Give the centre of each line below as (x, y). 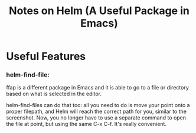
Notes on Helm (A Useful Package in (99, 11)
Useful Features (46, 56)
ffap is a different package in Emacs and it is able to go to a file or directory (97, 88)
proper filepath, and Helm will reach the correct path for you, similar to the (97, 112)
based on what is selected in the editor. (54, 94)
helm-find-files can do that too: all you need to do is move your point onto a (98, 105)
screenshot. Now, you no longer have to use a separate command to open (96, 118)
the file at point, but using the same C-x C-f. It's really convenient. (86, 124)
